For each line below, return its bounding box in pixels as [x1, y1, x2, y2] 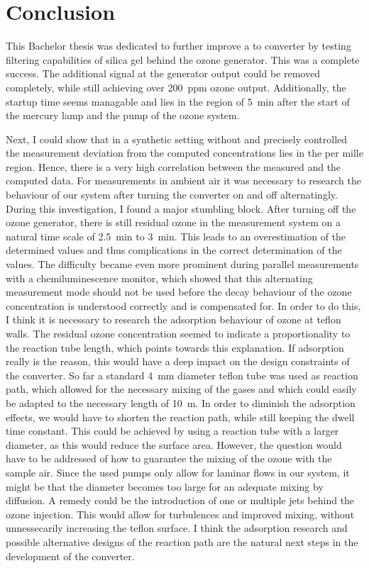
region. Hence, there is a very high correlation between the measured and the [6, 159, 341, 174]
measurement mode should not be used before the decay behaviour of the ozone [6, 284, 352, 299]
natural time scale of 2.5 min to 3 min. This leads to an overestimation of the [6, 228, 346, 243]
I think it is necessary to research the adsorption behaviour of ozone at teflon [6, 312, 341, 327]
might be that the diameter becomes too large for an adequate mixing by [6, 479, 324, 494]
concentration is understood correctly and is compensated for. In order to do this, [6, 298, 361, 313]
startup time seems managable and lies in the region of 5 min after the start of [6, 94, 350, 108]
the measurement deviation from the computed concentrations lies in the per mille [6, 145, 363, 160]
